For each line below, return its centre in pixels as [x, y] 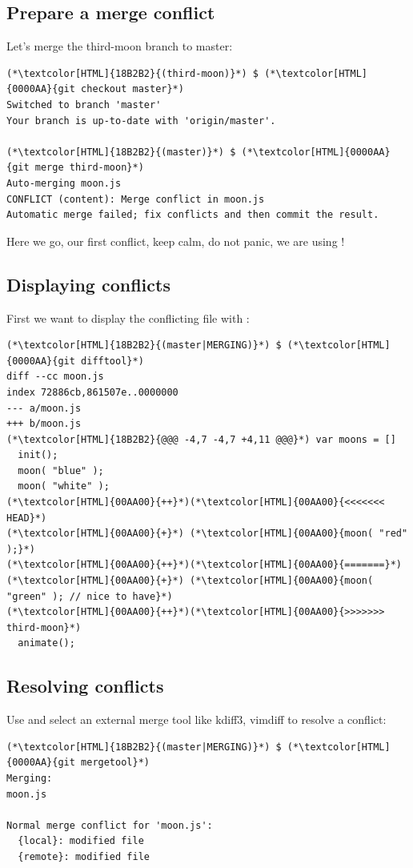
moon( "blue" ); [61, 470]
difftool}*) [112, 361]
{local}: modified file [81, 841]
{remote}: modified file [84, 856]
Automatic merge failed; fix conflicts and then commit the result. [193, 215]
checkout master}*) [132, 89]
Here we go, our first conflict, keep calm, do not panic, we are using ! [176, 241]
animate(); [46, 643]
